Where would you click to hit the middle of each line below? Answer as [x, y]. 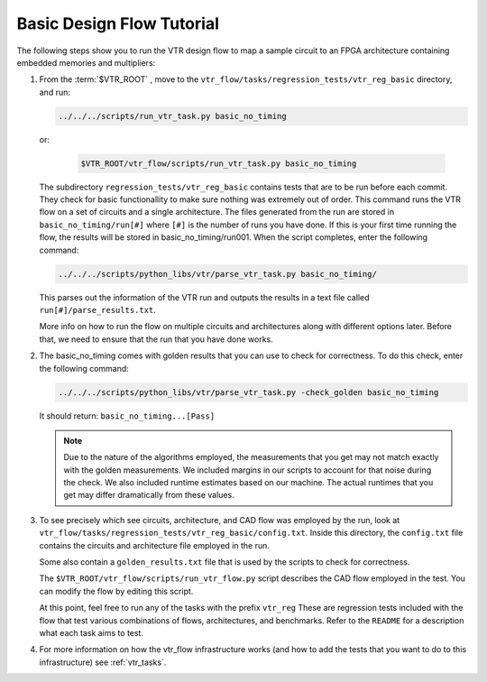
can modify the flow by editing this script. [116, 591]
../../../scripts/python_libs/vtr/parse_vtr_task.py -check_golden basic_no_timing [248, 392]
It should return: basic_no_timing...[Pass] [127, 416]
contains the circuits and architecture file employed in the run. [155, 545]
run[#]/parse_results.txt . [98, 309]
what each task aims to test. [92, 632]
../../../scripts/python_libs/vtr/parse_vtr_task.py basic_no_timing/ [218, 274]
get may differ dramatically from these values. [149, 495]
